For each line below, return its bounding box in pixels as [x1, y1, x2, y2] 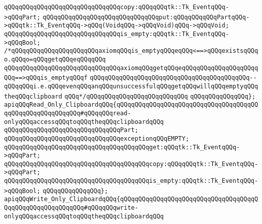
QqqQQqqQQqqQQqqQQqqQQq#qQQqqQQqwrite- [4, 204, 138, 212]
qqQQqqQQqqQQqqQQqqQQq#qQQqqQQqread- [4, 109, 131, 117]
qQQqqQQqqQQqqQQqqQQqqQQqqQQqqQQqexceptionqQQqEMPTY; [4, 135, 190, 142]
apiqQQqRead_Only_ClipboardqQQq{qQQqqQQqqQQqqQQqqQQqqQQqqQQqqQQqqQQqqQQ [4, 101, 258, 109]
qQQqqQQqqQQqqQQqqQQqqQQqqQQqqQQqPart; [4, 126, 138, 134]
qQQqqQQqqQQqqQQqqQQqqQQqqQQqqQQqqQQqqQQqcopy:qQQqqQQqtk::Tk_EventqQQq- [4, 160, 258, 168]
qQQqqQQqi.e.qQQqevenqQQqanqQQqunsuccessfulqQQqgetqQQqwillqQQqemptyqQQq [4, 82, 258, 90]
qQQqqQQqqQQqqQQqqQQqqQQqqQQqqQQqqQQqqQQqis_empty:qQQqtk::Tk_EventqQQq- [4, 177, 258, 185]
